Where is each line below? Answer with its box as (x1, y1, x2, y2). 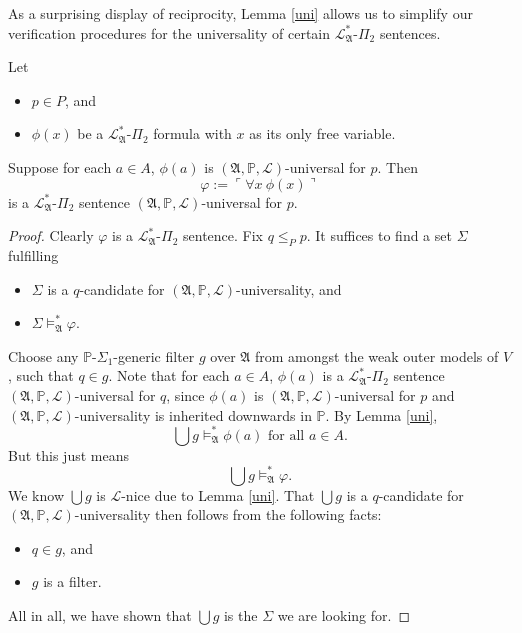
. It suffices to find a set (306, 225, 452, 246)
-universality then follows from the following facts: (74, 504, 382, 525)
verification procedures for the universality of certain (8, 22, 331, 43)
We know (8, 484, 64, 505)
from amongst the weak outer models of (255, 345, 499, 366)
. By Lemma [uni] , (325, 404, 438, 425)
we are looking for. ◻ (277, 605, 410, 626)
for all (268, 428, 305, 443)
